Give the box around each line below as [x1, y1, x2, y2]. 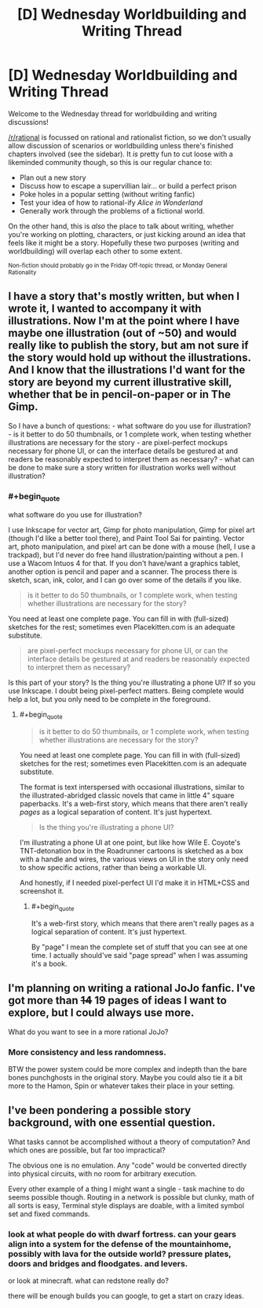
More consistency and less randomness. [8, 1047, 166, 1058]
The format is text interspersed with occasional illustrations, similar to [19, 783, 245, 792]
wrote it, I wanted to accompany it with [8, 302, 202, 316]
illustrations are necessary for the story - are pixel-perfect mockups [8, 437, 228, 447]
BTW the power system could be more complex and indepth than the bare [8, 1065, 247, 1074]
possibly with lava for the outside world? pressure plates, [8, 1248, 232, 1259]
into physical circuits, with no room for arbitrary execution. [8, 1168, 198, 1178]
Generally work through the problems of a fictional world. [19, 206, 206, 215]
